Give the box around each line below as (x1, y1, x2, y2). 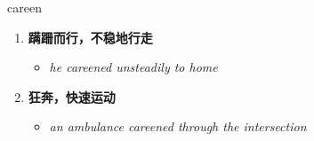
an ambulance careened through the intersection (49, 117, 307, 136)
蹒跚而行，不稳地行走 (28, 27, 153, 46)
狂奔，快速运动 (28, 87, 116, 106)
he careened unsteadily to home (49, 58, 218, 76)
